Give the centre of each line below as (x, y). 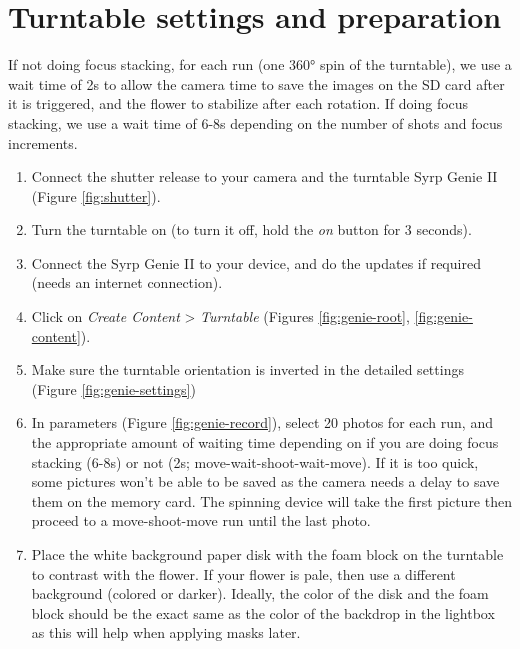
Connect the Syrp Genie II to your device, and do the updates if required (256, 262)
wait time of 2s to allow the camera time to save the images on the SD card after (256, 83)
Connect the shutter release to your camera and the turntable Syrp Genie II (264, 176)
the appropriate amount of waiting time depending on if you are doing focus (265, 442)
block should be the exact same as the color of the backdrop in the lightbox (263, 612)
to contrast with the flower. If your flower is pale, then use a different (243, 573)
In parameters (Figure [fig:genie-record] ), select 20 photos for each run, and (262, 422)
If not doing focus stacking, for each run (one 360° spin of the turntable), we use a (260, 64)
